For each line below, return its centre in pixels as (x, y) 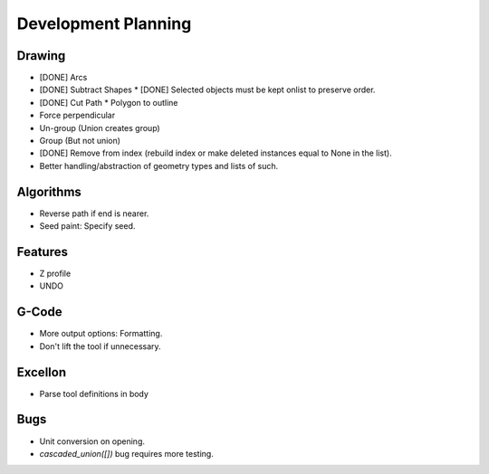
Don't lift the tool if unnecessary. (101, 346)
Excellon (42, 372)
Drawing (41, 56)
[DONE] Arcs (63, 78)
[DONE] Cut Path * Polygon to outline (109, 102)
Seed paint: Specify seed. (87, 226)
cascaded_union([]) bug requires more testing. (127, 453)
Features (42, 252)
